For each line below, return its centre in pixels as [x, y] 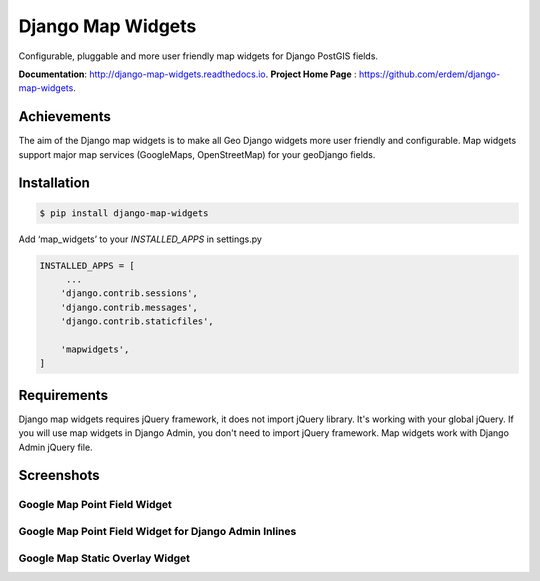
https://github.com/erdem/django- [429, 74]
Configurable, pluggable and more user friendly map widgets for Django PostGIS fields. [198, 56]
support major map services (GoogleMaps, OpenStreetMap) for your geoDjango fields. [197, 154]
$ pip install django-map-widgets [124, 213]
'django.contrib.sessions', [129, 293]
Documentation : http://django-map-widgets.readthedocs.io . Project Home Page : [187, 74]
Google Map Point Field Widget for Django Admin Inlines [157, 531]
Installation [54, 183]
